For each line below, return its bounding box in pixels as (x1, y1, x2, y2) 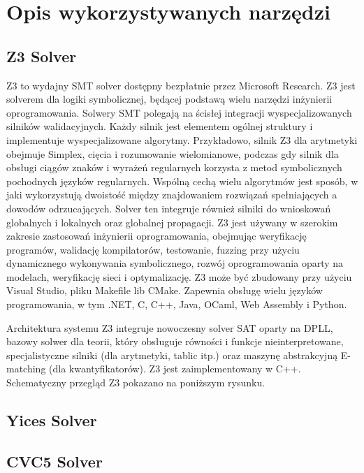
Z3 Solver (6, 45, 77, 66)
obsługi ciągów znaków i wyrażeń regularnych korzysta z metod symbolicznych (6, 160, 342, 175)
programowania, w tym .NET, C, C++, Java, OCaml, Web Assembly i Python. (6, 297, 347, 312)
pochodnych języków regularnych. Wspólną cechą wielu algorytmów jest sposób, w (6, 173, 358, 188)
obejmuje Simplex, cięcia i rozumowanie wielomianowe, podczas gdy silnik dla (6, 146, 339, 161)
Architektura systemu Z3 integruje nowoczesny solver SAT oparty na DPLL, (6, 320, 333, 335)
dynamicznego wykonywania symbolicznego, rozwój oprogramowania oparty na (6, 256, 344, 270)
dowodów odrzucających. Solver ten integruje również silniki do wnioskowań (6, 201, 331, 215)
